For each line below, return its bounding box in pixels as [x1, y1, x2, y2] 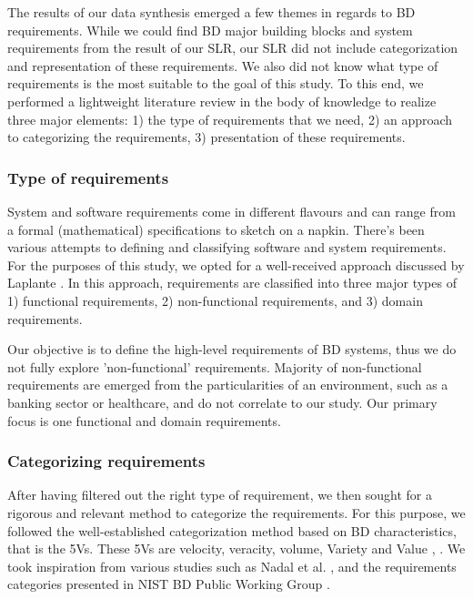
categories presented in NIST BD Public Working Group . [7, 574, 330, 594]
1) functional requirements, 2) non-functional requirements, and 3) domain [7, 290, 423, 310]
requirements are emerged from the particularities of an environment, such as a [7, 375, 448, 394]
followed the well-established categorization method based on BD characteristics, [7, 521, 457, 540]
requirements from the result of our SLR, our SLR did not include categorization [7, 38, 458, 57]
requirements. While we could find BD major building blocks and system [7, 20, 413, 39]
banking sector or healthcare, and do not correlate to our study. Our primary [7, 392, 438, 411]
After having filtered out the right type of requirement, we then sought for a [7, 485, 432, 504]
